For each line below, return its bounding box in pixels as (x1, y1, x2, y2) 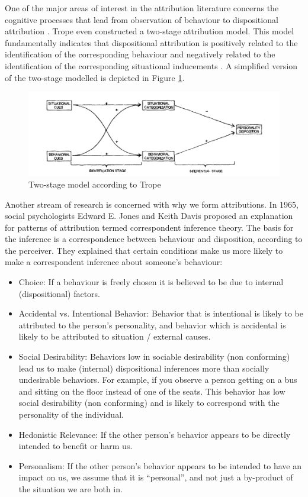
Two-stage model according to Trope (28, 177, 161, 190)
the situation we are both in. (18, 482, 123, 495)
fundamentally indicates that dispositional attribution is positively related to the (5, 36, 298, 49)
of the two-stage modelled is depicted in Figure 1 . (5, 71, 185, 83)
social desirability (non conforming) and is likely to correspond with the (18, 396, 280, 409)
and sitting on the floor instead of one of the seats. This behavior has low (18, 385, 285, 397)
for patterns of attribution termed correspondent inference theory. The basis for (5, 221, 294, 233)
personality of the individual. (18, 408, 124, 421)
